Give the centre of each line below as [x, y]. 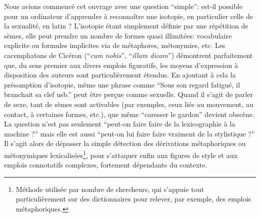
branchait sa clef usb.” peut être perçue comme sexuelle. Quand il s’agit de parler [128, 94]
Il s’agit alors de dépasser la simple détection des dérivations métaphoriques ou [125, 143]
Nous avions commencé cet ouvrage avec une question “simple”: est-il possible [123, 6]
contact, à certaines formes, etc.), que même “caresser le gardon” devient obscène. [129, 114]
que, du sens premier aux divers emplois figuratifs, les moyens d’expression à [121, 65]
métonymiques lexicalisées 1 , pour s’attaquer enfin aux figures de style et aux [121, 154]
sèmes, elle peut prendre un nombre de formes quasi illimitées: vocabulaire [118, 35]
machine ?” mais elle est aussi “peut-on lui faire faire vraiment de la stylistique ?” [129, 133]
